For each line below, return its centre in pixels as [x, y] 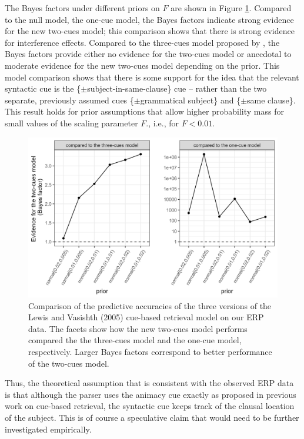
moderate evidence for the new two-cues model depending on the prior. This [142, 65]
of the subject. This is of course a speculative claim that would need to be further [152, 417]
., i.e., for [162, 123]
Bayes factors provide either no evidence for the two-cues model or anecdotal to [148, 54]
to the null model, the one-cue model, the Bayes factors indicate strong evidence [149, 19]
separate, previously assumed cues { [69, 100]
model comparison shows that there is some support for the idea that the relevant [152, 77]
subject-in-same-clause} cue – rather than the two [177, 88]
